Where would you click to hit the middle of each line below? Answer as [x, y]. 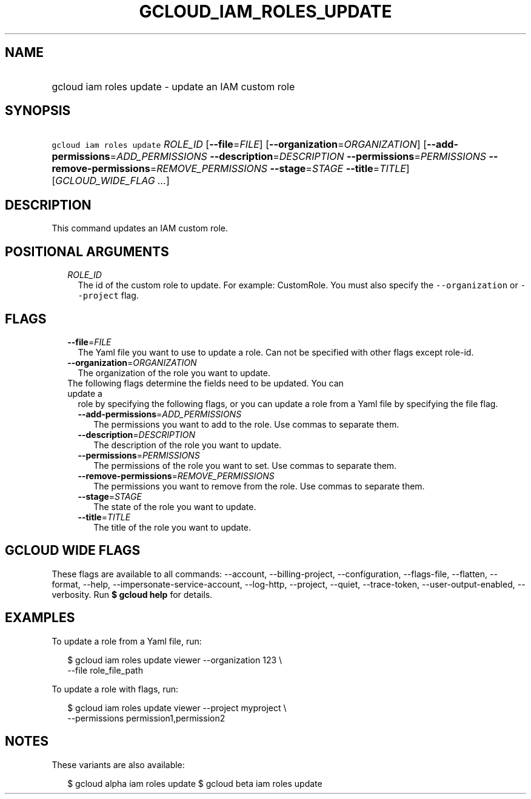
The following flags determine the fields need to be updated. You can [205, 383]
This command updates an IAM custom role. [140, 228]
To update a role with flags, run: [115, 689]
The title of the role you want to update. [172, 527]
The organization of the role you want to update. [174, 373]
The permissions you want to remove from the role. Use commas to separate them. [259, 486]
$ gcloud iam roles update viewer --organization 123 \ [175, 660]
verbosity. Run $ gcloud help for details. [132, 594]
